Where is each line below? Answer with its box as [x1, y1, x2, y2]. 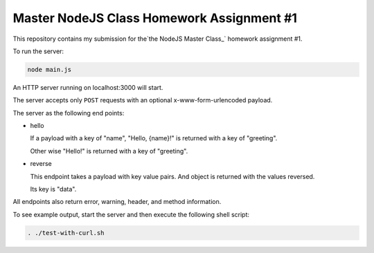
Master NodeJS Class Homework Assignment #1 [12, 10, 298, 26]
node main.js [27, 66, 72, 73]
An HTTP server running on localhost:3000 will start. [12, 83, 163, 91]
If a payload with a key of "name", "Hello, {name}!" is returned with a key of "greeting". [30, 134, 278, 142]
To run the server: [12, 47, 64, 55]
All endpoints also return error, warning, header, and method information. [12, 198, 222, 206]
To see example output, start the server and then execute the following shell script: [12, 210, 249, 218]
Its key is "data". [30, 185, 77, 194]
